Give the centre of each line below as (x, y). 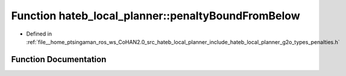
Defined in (39, 34)
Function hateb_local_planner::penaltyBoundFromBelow (156, 16)
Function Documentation (59, 59)
